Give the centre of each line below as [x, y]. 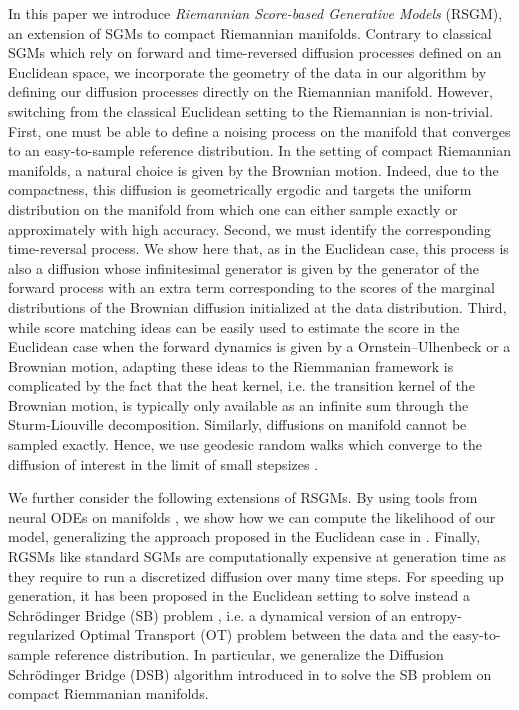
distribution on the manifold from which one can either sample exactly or [233, 208]
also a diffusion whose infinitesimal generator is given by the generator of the [244, 267]
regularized [41, 634]
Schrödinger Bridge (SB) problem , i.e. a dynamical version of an [207, 614]
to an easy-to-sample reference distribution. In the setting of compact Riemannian [260, 150]
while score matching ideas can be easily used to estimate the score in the [234, 326]
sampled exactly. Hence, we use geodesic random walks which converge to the [245, 444]
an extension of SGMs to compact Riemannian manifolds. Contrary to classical [250, 32]
